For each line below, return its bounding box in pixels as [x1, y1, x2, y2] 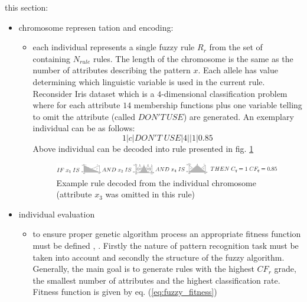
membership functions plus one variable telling [133, 99, 302, 111]
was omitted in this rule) [105, 188, 195, 200]
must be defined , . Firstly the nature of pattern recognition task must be [32, 239, 299, 251]
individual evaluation [18, 207, 95, 220]
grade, [274, 262, 296, 275]
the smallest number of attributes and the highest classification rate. [32, 274, 280, 286]
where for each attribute [32, 99, 120, 111]
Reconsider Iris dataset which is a [32, 87, 155, 99]
